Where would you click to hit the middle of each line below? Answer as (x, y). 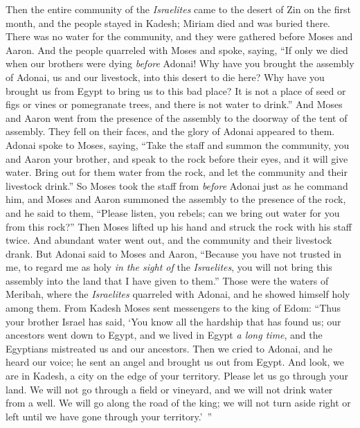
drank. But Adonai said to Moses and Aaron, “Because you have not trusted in (174, 253)
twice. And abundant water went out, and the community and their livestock (169, 240)
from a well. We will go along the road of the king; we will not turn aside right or (178, 403)
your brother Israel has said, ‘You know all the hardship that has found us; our (173, 321)
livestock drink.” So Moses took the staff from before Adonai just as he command (177, 185)
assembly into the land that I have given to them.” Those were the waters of (167, 280)
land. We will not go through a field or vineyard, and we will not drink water (169, 389)
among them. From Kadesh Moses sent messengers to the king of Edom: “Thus (173, 308)
